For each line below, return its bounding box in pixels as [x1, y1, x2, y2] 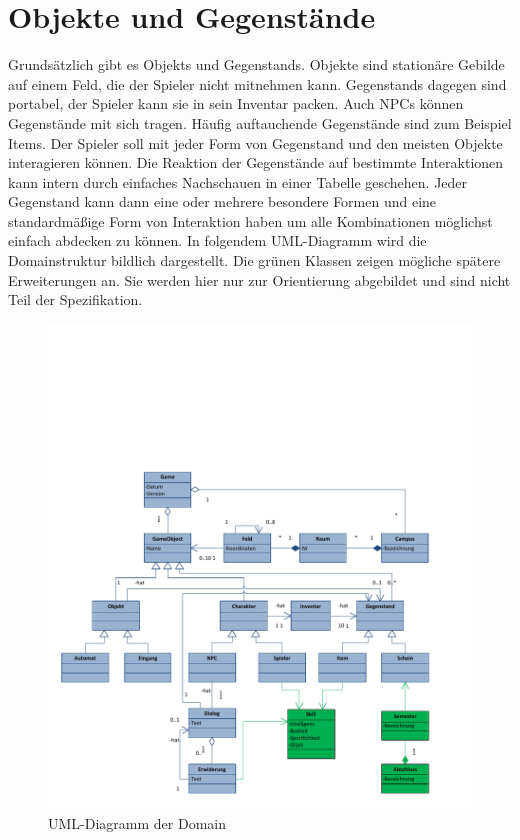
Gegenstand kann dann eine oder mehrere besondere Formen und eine [8, 191, 437, 212]
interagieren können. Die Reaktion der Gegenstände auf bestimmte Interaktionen [8, 152, 504, 173]
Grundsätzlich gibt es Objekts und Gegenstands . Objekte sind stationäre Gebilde [8, 54, 505, 75]
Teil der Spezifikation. [8, 289, 143, 310]
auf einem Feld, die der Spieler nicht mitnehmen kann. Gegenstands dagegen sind [8, 73, 507, 94]
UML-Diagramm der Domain [48, 813, 226, 834]
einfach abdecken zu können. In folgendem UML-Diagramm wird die [8, 230, 427, 251]
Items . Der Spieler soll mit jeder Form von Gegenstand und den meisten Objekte [8, 132, 503, 153]
